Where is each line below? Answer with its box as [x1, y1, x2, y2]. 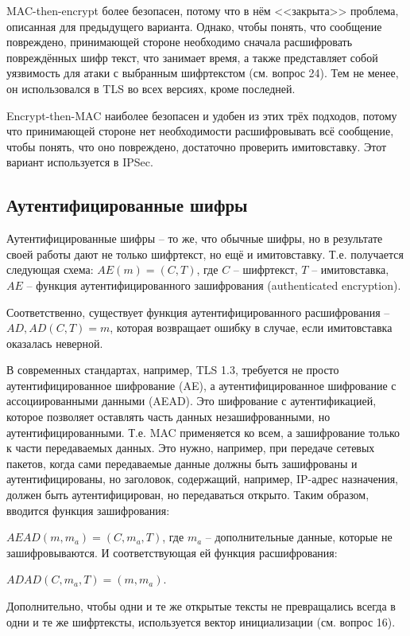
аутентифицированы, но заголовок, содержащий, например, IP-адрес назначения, [6, 470, 399, 487]
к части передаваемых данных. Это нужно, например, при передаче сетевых [6, 439, 375, 456]
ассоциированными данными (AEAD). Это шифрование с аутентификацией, [6, 392, 377, 409]
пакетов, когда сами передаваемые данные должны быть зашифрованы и [6, 455, 358, 471]
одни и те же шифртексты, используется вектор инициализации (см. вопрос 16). [6, 613, 396, 630]
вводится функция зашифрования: [6, 501, 170, 518]
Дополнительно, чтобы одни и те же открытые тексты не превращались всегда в [6, 598, 396, 615]
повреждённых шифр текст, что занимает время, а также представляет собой [6, 49, 378, 65]
